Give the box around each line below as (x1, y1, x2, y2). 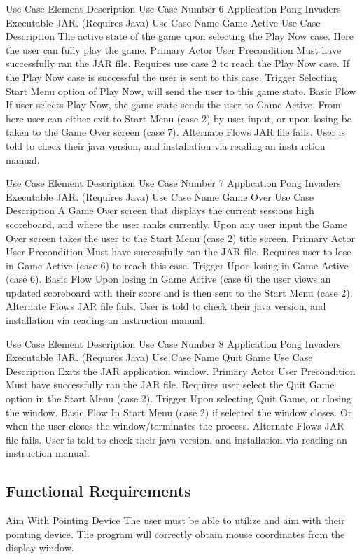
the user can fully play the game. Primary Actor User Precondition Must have (6, 42, 342, 57)
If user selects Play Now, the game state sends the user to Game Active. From (6, 97, 341, 112)
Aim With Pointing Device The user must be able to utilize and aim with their (6, 513, 345, 528)
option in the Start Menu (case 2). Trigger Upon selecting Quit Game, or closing (6, 391, 351, 406)
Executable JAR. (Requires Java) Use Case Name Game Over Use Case (6, 189, 314, 204)
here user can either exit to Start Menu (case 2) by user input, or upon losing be (6, 111, 352, 125)
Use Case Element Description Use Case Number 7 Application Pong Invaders (6, 176, 341, 190)
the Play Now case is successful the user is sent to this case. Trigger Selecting (6, 69, 337, 84)
